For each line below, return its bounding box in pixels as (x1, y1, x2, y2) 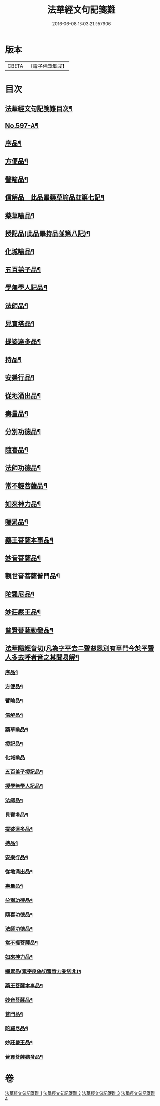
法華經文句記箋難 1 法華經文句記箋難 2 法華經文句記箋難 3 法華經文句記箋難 (5, 1090, 155, 1096)
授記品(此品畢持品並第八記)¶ (5, 229, 91, 238)
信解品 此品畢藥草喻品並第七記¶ (5, 193, 105, 202)
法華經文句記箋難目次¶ (5, 105, 73, 113)
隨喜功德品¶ (5, 911, 33, 918)
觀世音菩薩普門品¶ (5, 572, 60, 580)
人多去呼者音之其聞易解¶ (5, 653, 79, 661)
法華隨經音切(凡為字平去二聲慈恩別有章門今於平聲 (5, 644, 154, 652)
